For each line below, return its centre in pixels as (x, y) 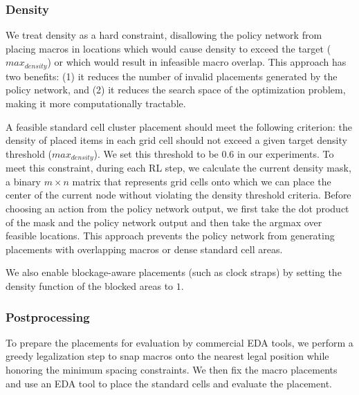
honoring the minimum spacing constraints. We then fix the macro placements (172, 370)
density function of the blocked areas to (90, 286)
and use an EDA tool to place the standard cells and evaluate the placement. (169, 383)
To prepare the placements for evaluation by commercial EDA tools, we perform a (179, 342)
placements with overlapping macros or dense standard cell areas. (144, 249)
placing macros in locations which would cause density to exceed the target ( (168, 48)
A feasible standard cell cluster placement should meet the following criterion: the (179, 126)
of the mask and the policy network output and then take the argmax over (164, 222)
